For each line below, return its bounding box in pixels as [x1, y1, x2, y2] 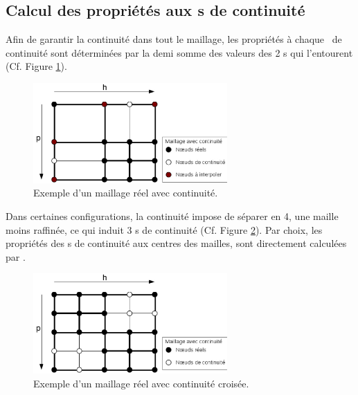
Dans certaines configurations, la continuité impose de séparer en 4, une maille [6, 209, 339, 223]
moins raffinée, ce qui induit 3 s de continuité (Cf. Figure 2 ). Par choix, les [6, 222, 323, 237]
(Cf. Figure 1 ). [6, 59, 67, 73]
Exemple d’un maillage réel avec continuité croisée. [33, 376, 249, 390]
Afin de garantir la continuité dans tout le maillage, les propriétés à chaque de [6, 32, 342, 46]
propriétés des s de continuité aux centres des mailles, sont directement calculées [6, 236, 347, 250]
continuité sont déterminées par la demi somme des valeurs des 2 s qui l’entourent [6, 45, 353, 59]
